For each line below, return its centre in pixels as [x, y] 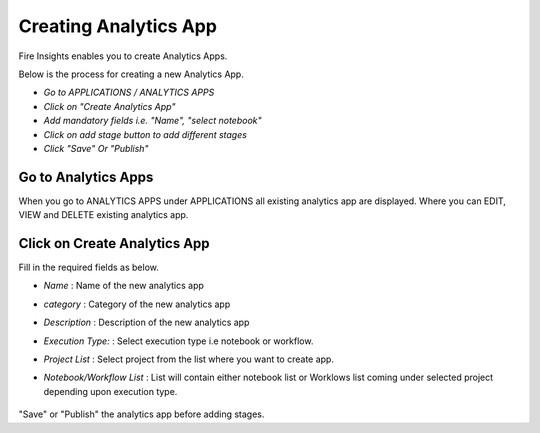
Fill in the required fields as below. [89, 267]
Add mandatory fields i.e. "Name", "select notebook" [152, 121]
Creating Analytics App [117, 26]
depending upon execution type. [110, 391]
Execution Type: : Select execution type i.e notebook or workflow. [178, 341]
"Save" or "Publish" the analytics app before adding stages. [141, 414]
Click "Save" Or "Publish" [96, 148]
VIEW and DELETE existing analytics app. [103, 215]
